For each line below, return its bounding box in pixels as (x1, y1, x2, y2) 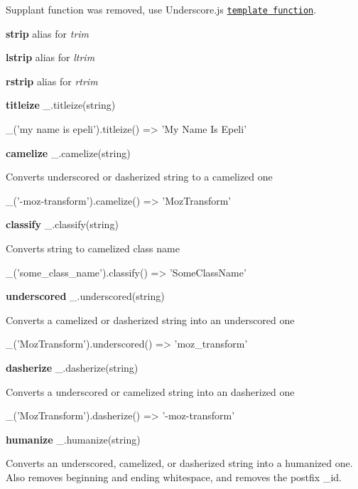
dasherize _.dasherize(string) (6, 360, 139, 375)
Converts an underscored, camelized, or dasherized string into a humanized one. (6, 456, 353, 471)
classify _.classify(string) (6, 217, 119, 232)
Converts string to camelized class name (6, 241, 180, 255)
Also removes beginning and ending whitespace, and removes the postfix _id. (6, 469, 342, 484)
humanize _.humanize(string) (6, 431, 141, 446)
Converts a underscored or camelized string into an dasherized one (6, 384, 295, 399)
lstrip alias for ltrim (6, 50, 95, 65)
